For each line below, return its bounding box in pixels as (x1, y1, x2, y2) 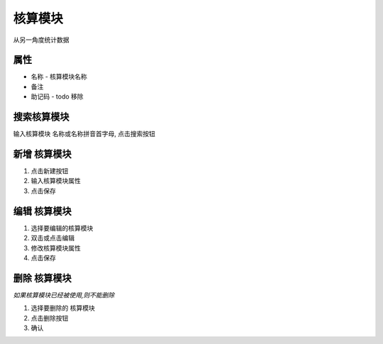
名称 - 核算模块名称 (30, 72, 88, 81)
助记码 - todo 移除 (30, 92, 84, 101)
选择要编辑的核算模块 (30, 223, 94, 232)
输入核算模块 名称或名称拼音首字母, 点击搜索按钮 (13, 130, 155, 138)
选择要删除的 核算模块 (30, 304, 95, 312)
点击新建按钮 (30, 167, 69, 175)
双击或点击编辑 (30, 234, 74, 243)
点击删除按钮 (30, 314, 69, 322)
